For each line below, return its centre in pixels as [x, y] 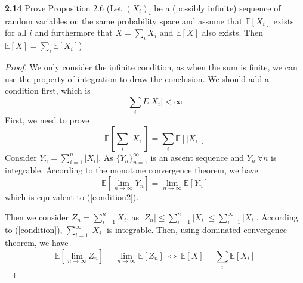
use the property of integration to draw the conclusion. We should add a [137, 78]
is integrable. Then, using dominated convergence [197, 230]
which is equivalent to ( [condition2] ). [72, 197]
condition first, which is [48, 90]
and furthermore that [74, 32]
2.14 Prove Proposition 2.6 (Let [64, 8]
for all [16, 32]
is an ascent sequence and [197, 157]
